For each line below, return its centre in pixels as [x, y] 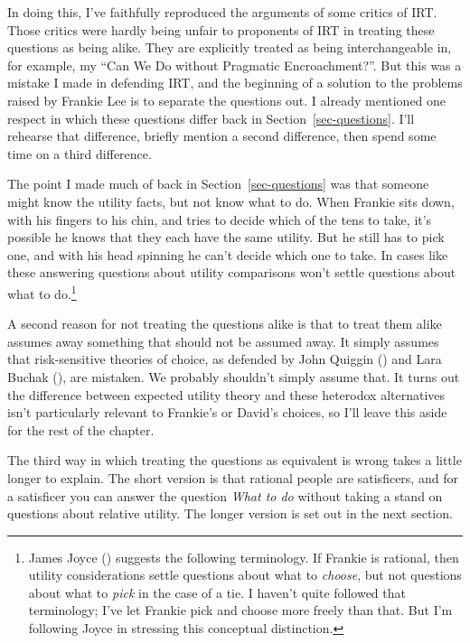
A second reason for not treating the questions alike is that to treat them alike [225, 324]
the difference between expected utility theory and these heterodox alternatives [226, 394]
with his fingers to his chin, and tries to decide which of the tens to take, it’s [220, 219]
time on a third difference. [80, 153]
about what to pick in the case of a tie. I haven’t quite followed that [217, 592]
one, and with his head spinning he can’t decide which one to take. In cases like [228, 254]
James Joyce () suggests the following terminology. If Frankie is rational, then [244, 557]
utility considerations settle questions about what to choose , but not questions [245, 575]
